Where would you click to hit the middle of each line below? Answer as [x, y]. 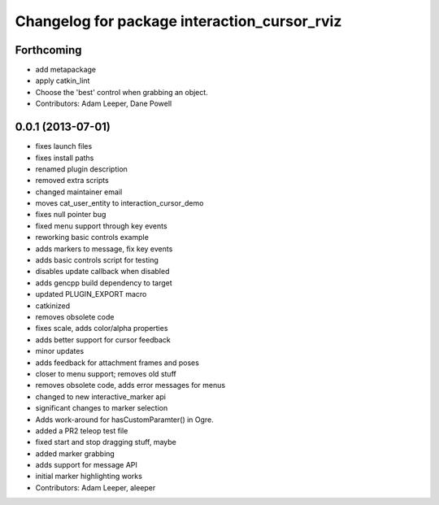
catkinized [53, 306]
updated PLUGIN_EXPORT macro [91, 294]
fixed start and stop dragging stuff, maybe [106, 442]
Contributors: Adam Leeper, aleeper [96, 487]
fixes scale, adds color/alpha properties [102, 329]
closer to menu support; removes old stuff [106, 373]
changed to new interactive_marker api [101, 396]
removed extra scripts [72, 181]
